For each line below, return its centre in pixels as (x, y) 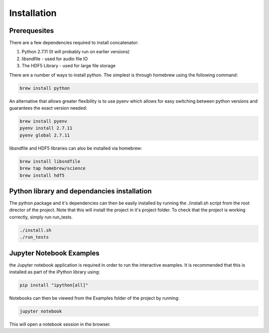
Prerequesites (32, 31)
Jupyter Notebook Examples (54, 253)
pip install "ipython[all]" (54, 285)
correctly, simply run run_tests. (41, 217)
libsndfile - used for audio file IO (55, 59)
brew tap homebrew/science (53, 168)
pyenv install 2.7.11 (46, 128)
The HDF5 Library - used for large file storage (68, 66)
